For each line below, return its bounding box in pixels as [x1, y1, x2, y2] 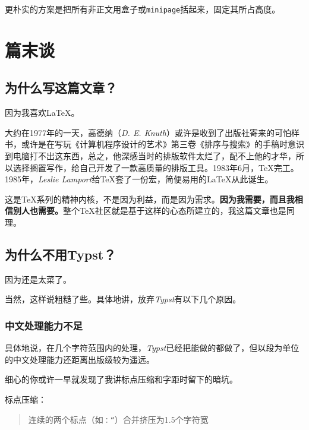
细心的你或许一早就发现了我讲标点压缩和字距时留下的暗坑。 [5, 373, 238, 385]
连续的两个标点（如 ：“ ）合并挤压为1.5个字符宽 [28, 413, 209, 425]
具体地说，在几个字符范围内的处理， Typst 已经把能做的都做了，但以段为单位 [5, 342, 299, 354]
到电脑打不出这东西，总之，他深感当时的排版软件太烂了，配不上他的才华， [5, 150, 296, 162]
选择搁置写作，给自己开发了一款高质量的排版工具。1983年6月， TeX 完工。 [12, 161, 299, 173]
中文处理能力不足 [5, 318, 83, 333]
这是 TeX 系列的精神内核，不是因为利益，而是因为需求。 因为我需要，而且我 [5, 192, 295, 205]
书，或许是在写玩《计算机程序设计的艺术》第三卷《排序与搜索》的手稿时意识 [5, 138, 304, 150]
